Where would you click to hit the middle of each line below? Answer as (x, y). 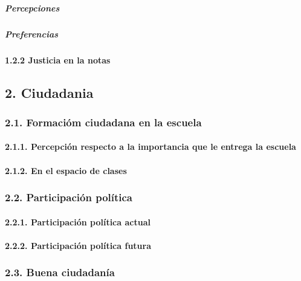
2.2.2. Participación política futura (78, 245)
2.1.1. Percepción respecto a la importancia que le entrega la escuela (150, 147)
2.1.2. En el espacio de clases (66, 170)
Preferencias (31, 34)
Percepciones (32, 8)
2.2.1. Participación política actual (78, 221)
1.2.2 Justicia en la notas (58, 60)
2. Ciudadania (49, 92)
